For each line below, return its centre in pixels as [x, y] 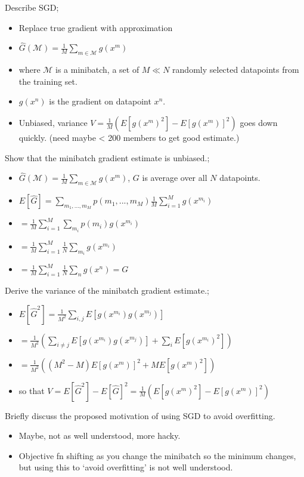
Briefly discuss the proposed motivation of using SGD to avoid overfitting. [140, 415]
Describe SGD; [32, 7]
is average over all [175, 178]
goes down [259, 122]
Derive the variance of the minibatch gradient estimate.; [107, 290]
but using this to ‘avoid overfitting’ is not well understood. [126, 467]
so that [32, 390]
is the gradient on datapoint [100, 101]
